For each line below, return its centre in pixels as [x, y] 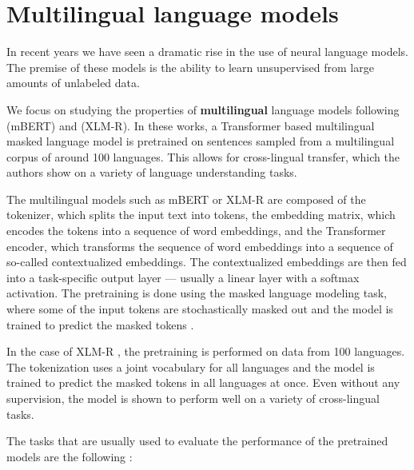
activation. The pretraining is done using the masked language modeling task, [197, 293]
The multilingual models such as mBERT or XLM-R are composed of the [186, 199]
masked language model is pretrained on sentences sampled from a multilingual [201, 141]
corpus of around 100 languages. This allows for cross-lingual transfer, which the [203, 156]
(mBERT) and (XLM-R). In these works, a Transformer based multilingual [191, 125]
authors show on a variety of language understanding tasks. [152, 172]
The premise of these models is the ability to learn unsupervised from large [190, 67]
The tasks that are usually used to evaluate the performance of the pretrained [197, 441]
